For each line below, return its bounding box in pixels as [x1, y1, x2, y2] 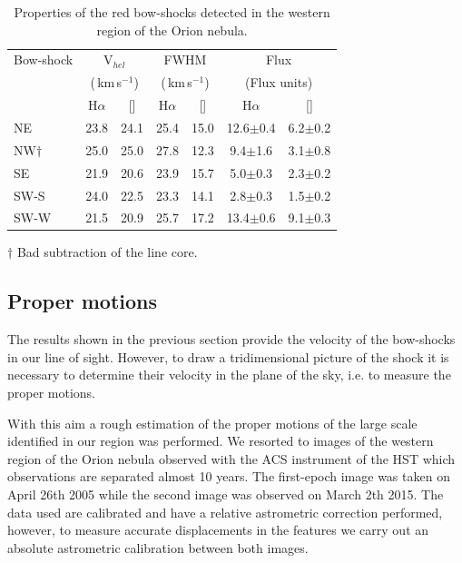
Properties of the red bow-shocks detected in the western [14, 3, 330, 21]
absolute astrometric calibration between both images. [7, 538, 309, 557]
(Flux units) [244, 73, 313, 92]
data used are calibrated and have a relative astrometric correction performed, [7, 502, 443, 521]
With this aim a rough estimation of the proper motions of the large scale [7, 413, 418, 432]
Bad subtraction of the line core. [16, 242, 198, 262]
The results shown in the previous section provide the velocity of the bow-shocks [7, 330, 456, 349]
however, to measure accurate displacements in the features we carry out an [7, 520, 429, 539]
